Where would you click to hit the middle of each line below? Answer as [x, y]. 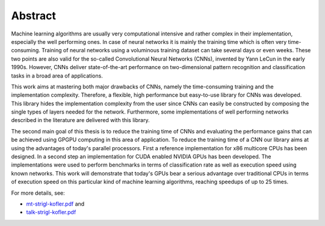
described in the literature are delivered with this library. [80, 120]
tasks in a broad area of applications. [57, 76]
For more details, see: [38, 193]
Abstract [34, 16]
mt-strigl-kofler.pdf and [55, 204]
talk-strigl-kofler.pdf [51, 212]
